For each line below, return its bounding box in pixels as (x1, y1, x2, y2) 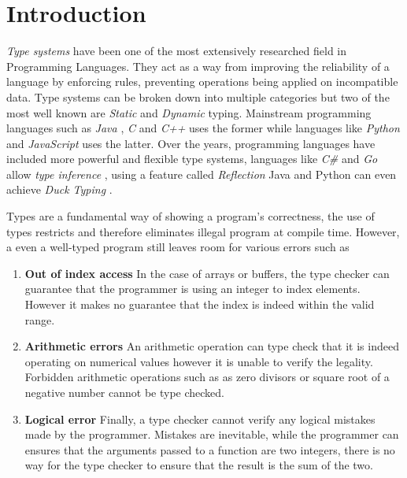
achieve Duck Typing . (6, 181, 113, 198)
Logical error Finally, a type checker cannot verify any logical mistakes (24, 410, 376, 427)
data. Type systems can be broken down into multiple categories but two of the (6, 88, 390, 105)
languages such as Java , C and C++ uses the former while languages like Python (6, 120, 400, 136)
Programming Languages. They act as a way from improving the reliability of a (6, 57, 390, 74)
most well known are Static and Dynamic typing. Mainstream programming (6, 104, 372, 120)
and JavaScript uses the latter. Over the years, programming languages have (6, 135, 376, 151)
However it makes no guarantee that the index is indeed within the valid (24, 296, 375, 313)
